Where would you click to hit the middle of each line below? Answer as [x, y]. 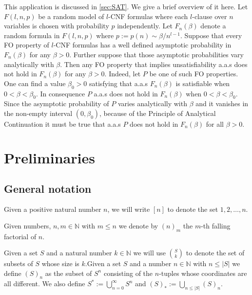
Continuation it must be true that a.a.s [62, 124]
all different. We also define [45, 284]
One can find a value [35, 83]
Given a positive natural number [53, 209]
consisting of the [128, 273]
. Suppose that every [211, 35]
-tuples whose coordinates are [203, 273]
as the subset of [68, 273]
